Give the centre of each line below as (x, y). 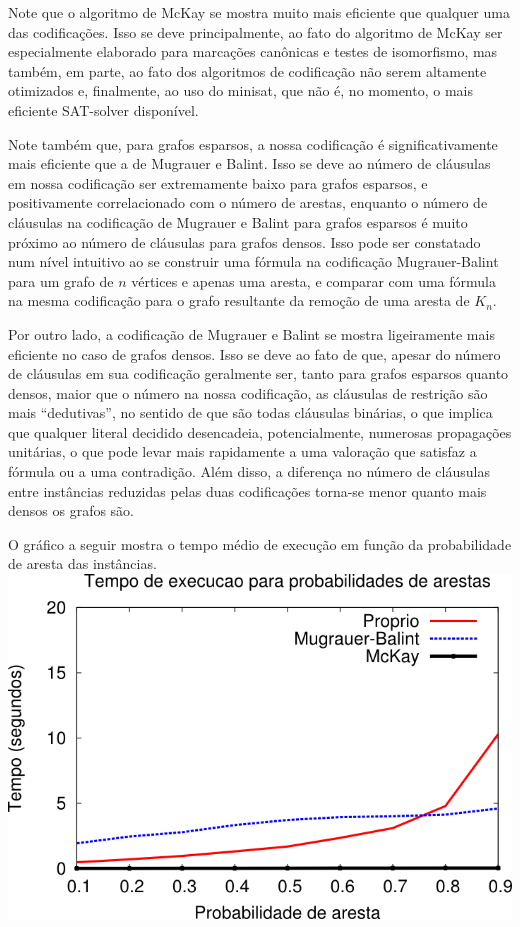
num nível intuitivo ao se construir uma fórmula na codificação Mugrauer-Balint (253, 261)
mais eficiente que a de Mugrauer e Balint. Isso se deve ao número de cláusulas (249, 163)
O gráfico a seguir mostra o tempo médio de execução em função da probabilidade (260, 543)
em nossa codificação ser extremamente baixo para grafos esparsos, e (218, 182)
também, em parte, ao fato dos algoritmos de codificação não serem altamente (247, 70)
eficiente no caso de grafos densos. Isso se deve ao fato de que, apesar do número (254, 353)
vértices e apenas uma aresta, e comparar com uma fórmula (313, 280)
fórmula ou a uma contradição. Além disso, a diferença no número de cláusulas (249, 471)
